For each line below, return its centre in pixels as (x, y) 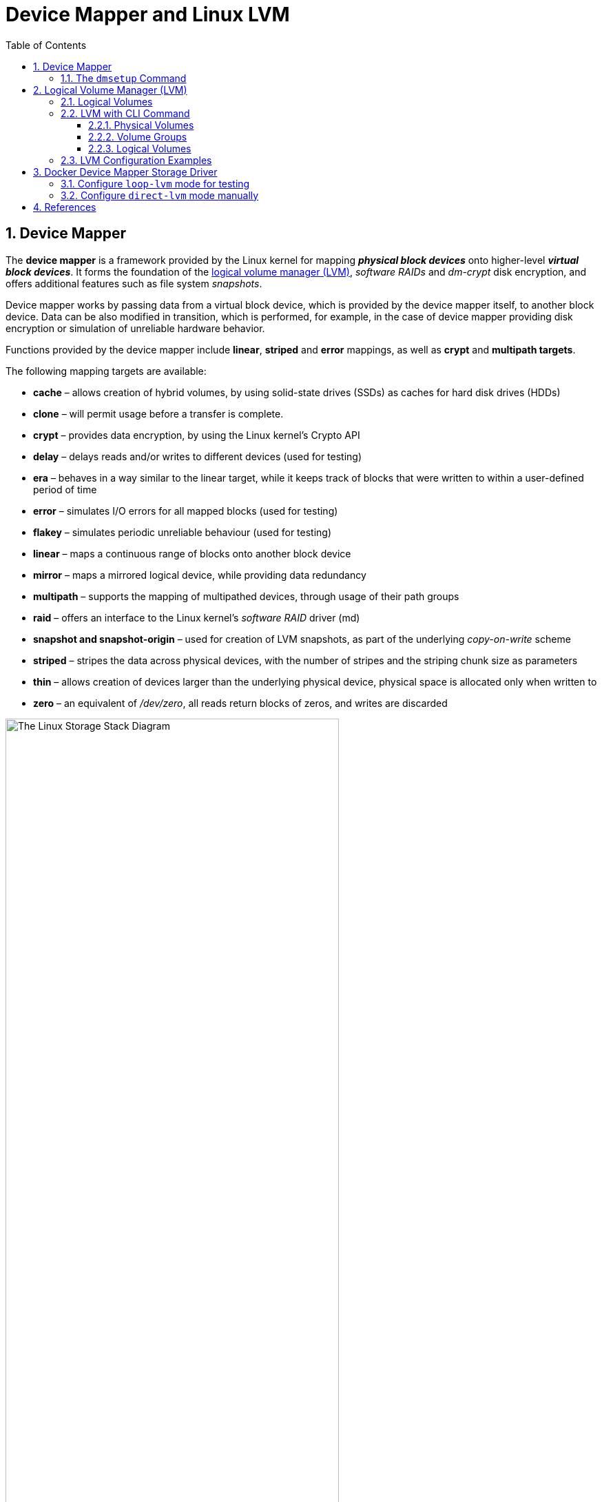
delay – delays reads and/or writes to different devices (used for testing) (198, 456)
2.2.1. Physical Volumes (141, 125)
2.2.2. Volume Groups (138, 136)
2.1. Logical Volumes (107, 101)
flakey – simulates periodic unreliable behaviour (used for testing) (183, 532)
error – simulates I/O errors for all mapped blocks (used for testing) (186, 511)
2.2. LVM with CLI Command (125, 113)
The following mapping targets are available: (106, 371)
